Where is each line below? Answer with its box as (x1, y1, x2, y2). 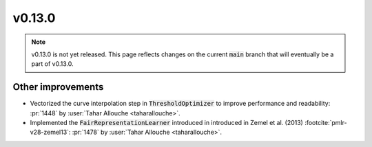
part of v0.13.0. (31, 60, 74, 68)
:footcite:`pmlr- (304, 119, 347, 127)
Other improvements (12, 81, 104, 93)
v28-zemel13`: (30, 128, 71, 137)
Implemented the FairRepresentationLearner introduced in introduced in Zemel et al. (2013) (30, 119, 303, 127)
